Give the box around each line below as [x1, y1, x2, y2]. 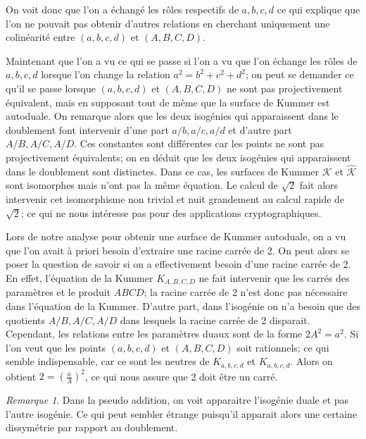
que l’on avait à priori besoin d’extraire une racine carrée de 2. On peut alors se [6, 242, 350, 257]
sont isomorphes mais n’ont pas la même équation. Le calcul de [6, 178, 278, 192]
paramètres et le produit [6, 285, 111, 299]
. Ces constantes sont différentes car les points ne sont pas [74, 136, 324, 151]
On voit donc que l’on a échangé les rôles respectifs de [6, 2, 239, 16]
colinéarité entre [6, 30, 75, 44]
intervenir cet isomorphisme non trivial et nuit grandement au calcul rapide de [6, 191, 345, 206]
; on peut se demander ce [245, 67, 354, 82]
